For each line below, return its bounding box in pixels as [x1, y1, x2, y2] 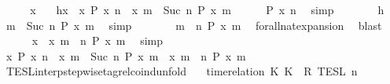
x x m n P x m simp [31, 32, 163, 49]
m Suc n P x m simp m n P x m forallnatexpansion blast [6, 16, 382, 33]
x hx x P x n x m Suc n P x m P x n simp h [30, 2, 384, 17]
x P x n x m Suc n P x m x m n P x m [6, 47, 246, 64]
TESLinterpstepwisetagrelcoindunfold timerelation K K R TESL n [6, 63, 358, 79]
